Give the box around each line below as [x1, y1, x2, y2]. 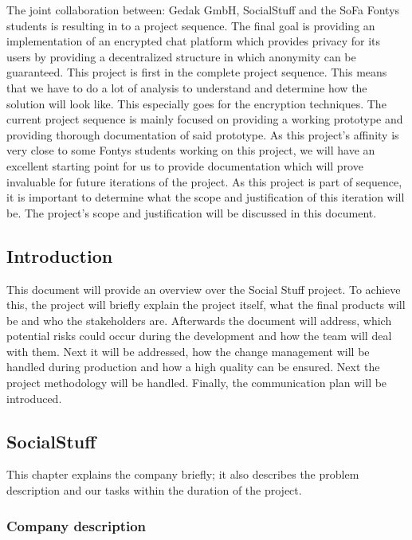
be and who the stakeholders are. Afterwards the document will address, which [6, 311, 392, 328]
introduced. [6, 389, 62, 406]
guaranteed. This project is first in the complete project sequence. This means [6, 64, 387, 80]
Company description [6, 515, 147, 535]
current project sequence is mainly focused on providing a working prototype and [6, 111, 403, 127]
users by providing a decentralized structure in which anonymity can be [6, 48, 356, 65]
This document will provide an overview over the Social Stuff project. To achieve [6, 280, 401, 297]
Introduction [6, 243, 113, 268]
